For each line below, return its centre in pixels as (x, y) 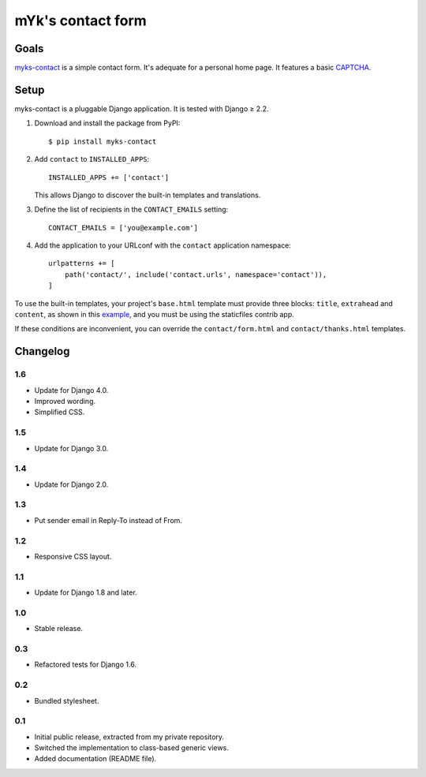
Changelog (42, 351)
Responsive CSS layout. (73, 556)
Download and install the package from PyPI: (107, 123)
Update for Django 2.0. (71, 484)
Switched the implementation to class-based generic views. (131, 748)
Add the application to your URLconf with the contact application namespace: (163, 245)
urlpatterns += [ (82, 263)
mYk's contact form (81, 21)
